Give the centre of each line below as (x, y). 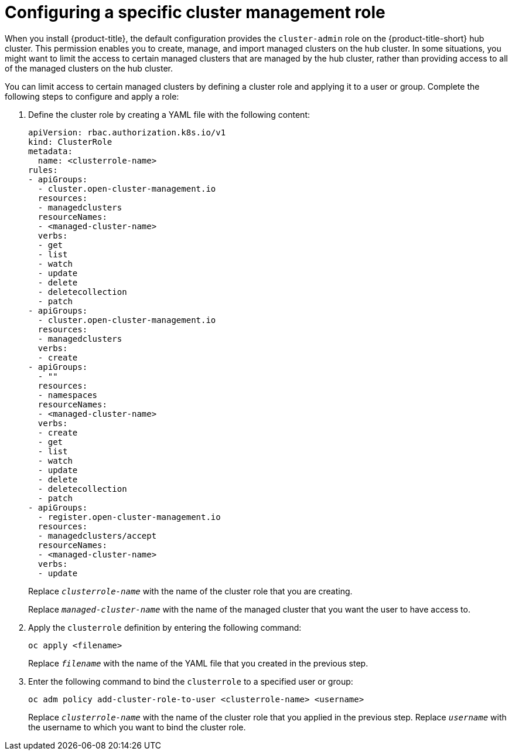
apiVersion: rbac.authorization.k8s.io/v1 (127, 132)
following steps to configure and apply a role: (92, 96)
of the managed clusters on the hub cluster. (89, 68)
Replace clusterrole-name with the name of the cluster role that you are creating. (190, 591)
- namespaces (68, 395)
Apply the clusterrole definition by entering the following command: (165, 627)
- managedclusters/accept (97, 535)
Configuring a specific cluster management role (195, 12)
